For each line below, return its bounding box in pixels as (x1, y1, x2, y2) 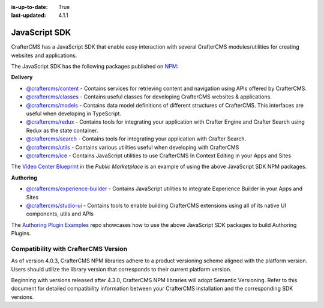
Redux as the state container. (26, 127, 98, 134)
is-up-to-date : (11, 4, 48, 10)
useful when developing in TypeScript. (26, 110, 121, 117)
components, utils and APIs (26, 210, 94, 217)
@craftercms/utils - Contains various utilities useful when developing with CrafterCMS (26, 143, 239, 151)
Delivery (11, 74, 33, 81)
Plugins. (11, 230, 31, 237)
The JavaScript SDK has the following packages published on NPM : (11, 63, 179, 70)
